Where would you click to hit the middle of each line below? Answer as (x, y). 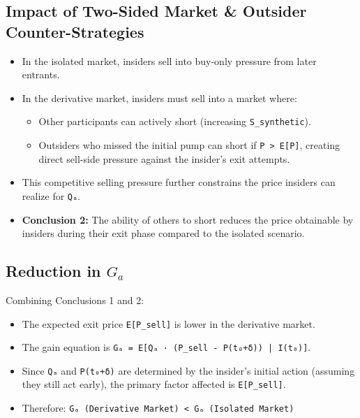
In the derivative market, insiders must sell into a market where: (159, 98)
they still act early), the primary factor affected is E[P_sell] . (154, 384)
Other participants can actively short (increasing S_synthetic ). (175, 121)
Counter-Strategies (75, 31)
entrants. (41, 74)
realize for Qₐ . (51, 195)
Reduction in (53, 271)
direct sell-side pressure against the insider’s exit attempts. (164, 158)
